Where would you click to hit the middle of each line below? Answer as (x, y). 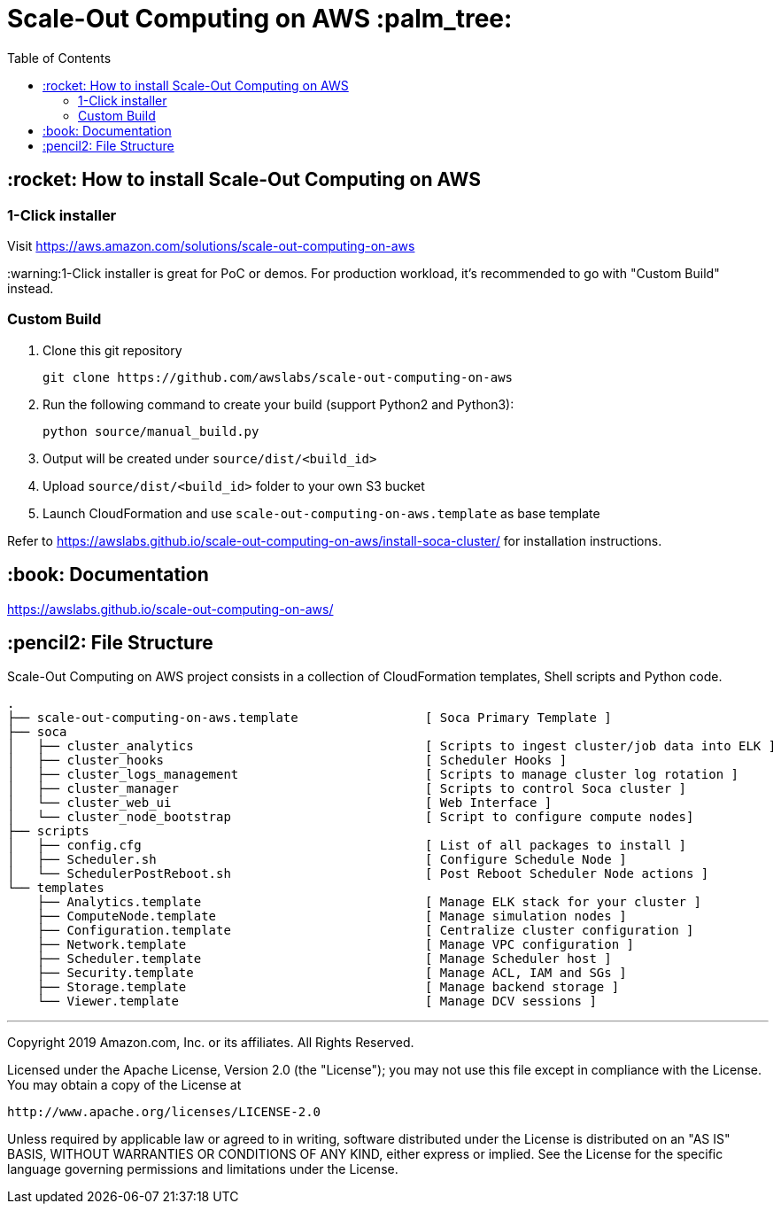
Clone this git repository (112, 350)
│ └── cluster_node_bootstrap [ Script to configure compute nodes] (351, 817)
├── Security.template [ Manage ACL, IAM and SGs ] (332, 973)
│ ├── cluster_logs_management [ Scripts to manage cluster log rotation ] (373, 775)
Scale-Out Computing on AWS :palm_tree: (260, 19)
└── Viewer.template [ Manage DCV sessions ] (317, 1001)
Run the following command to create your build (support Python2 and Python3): (278, 404)
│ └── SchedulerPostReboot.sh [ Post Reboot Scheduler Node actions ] (358, 874)
